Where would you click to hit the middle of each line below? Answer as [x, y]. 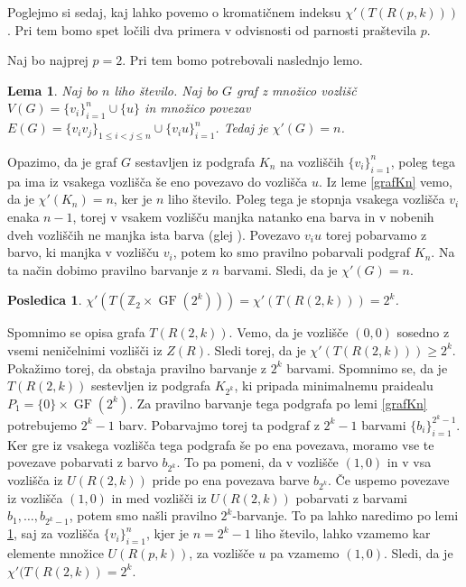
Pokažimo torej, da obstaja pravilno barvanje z [137, 367]
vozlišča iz [35, 480]
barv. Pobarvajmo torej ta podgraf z [219, 424]
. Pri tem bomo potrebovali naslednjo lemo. [242, 60]
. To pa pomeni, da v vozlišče [257, 462]
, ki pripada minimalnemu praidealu [334, 385]
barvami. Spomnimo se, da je [367, 367]
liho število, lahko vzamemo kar [343, 533]
